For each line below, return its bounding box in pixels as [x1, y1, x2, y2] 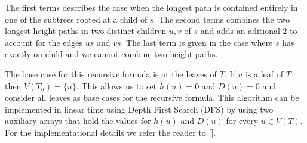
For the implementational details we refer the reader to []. [5, 126, 216, 138]
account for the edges [5, 36, 82, 48]
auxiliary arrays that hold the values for [5, 114, 151, 127]
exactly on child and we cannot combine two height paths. [5, 48, 218, 60]
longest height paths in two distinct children [5, 24, 167, 37]
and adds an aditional [200, 24, 280, 37]
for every [226, 114, 259, 127]
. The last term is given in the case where [121, 36, 273, 48]
